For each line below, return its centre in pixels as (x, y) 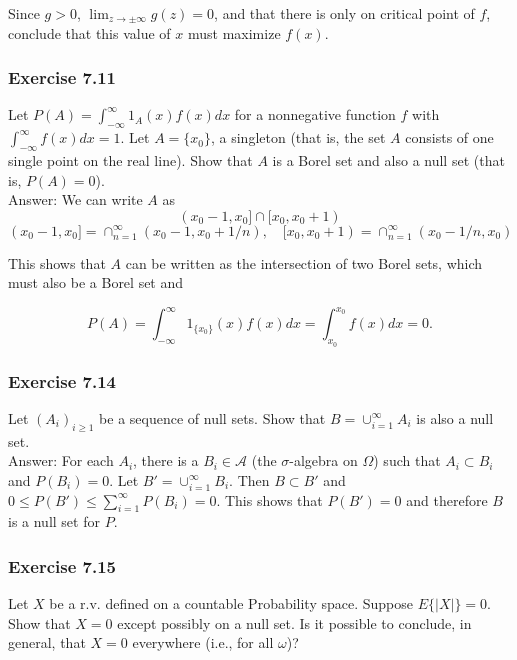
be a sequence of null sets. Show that (212, 417)
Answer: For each (61, 460)
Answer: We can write (75, 199)
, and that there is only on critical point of (344, 13)
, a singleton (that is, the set (298, 137)
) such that (407, 460)
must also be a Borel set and (96, 282)
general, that (47, 642)
